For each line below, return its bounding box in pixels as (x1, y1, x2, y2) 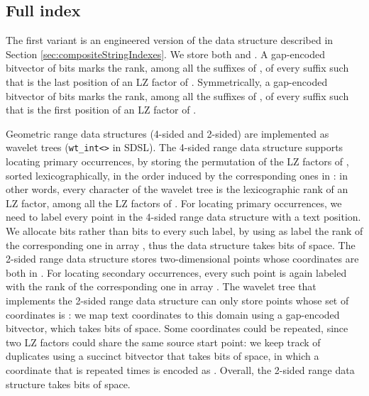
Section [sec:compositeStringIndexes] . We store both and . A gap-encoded (6, 46, 325, 61)
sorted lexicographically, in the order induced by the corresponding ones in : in (6, 167, 348, 182)
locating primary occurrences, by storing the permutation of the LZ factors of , (6, 154, 349, 169)
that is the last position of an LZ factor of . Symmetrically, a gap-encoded (6, 74, 328, 89)
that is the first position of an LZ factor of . (6, 102, 197, 117)
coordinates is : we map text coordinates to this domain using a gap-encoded (6, 307, 340, 321)
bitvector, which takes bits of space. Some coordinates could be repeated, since (6, 321, 348, 336)
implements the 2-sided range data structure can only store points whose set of (6, 292, 349, 307)
